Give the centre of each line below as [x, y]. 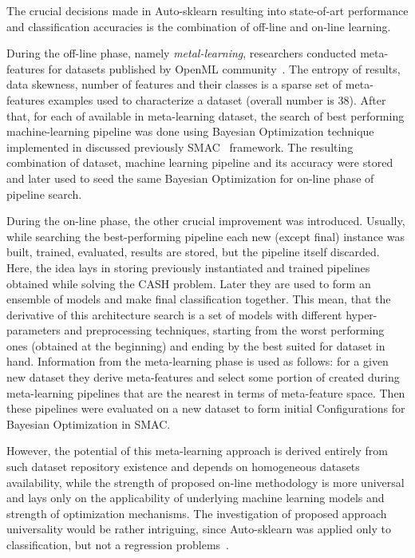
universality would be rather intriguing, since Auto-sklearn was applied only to [199, 529]
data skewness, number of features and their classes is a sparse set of [174, 84]
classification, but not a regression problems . [118, 544]
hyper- [362, 314]
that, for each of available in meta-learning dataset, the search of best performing [206, 115]
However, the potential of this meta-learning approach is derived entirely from [197, 451]
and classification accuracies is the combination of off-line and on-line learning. [199, 26]
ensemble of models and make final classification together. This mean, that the [199, 299]
